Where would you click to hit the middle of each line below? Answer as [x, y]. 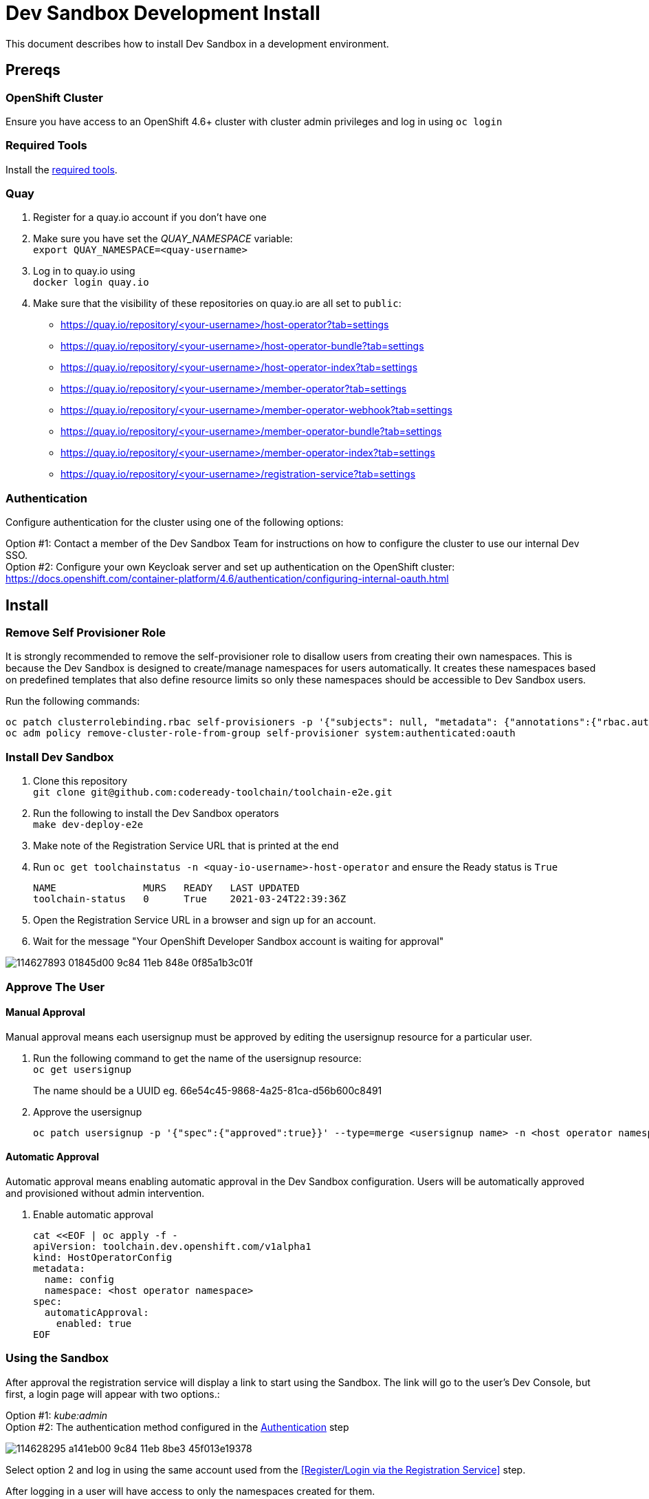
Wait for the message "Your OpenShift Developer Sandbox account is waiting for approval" [239, 942]
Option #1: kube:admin [57, 1415]
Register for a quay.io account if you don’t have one [150, 217]
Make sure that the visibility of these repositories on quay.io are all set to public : [217, 304]
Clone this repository [80, 781]
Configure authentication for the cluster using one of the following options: [175, 522]
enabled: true [94, 1323]
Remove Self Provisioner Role [86, 633]
